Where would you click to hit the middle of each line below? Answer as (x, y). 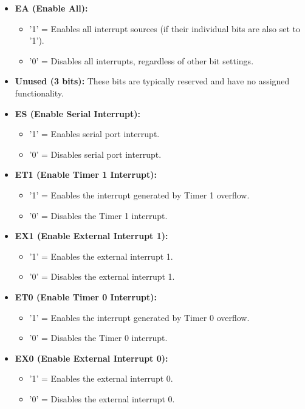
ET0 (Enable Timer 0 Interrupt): (86, 296)
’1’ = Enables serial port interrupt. (94, 134)
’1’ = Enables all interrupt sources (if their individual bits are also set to (165, 28)
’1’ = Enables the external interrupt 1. (101, 256)
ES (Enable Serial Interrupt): (77, 113)
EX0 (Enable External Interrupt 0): (91, 358)
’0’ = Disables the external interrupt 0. (102, 398)
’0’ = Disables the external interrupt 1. (102, 276)
